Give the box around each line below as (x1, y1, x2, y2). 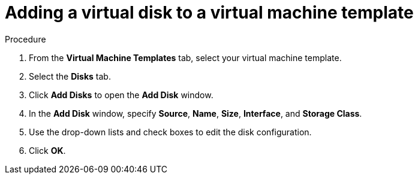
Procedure (5, 34, 46, 44)
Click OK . (29, 145, 66, 156)
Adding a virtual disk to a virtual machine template (5, 2, 414, 23)
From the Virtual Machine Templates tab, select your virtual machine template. (29, 52, 342, 63)
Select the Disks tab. (29, 71, 111, 81)
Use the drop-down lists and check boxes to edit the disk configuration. (29, 126, 312, 137)
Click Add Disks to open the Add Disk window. (29, 89, 213, 100)
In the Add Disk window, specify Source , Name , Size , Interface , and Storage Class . (29, 108, 362, 119)
